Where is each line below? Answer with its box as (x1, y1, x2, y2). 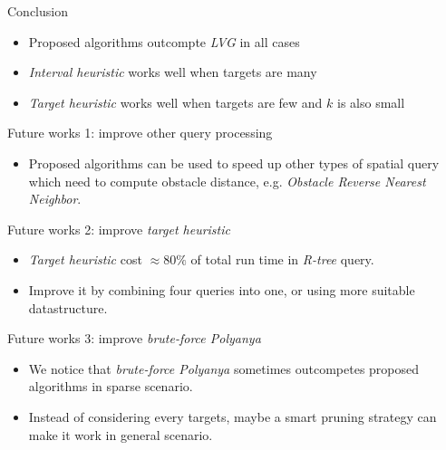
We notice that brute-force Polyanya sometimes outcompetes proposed (28, 359, 420, 378)
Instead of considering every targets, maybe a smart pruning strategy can (28, 407, 437, 426)
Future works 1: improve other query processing (7, 123, 273, 142)
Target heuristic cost (28, 250, 142, 269)
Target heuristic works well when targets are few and (28, 92, 323, 111)
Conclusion (7, 2, 68, 20)
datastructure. (28, 298, 108, 317)
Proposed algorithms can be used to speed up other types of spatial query (28, 153, 440, 172)
